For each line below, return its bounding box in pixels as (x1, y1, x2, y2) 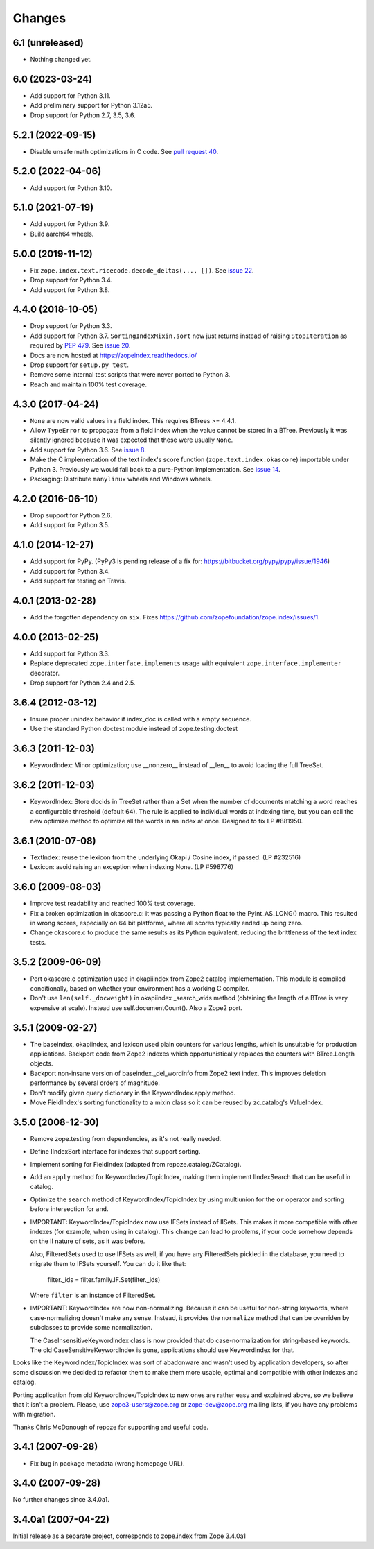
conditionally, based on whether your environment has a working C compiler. (30, 984, 249, 992)
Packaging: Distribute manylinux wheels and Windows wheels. (30, 475, 213, 483)
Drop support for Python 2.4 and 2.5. (30, 678, 136, 687)
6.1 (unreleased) (12, 37, 84, 49)
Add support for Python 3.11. (30, 91, 111, 100)
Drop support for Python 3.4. (30, 276, 113, 284)
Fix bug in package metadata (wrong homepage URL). (30, 1459, 185, 1467)
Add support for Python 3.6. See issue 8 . (30, 445, 147, 454)
